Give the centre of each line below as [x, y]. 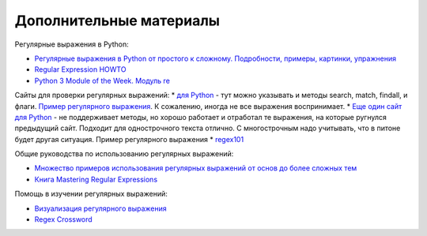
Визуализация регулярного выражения [101, 208]
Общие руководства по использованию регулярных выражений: [124, 154]
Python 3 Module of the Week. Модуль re [102, 81]
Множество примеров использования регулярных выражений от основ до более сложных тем [196, 168]
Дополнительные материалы [117, 21]
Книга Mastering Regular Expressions [96, 179]
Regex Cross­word [63, 219]
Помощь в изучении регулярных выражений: [91, 194]
